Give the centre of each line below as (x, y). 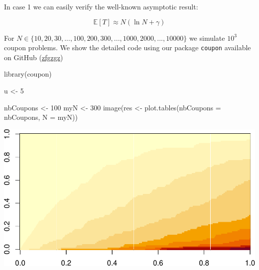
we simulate (207, 38)
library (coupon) (28, 74)
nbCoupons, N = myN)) (41, 117)
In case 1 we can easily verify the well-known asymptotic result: (101, 6)
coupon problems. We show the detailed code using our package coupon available (128, 47)
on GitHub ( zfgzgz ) (34, 57)
